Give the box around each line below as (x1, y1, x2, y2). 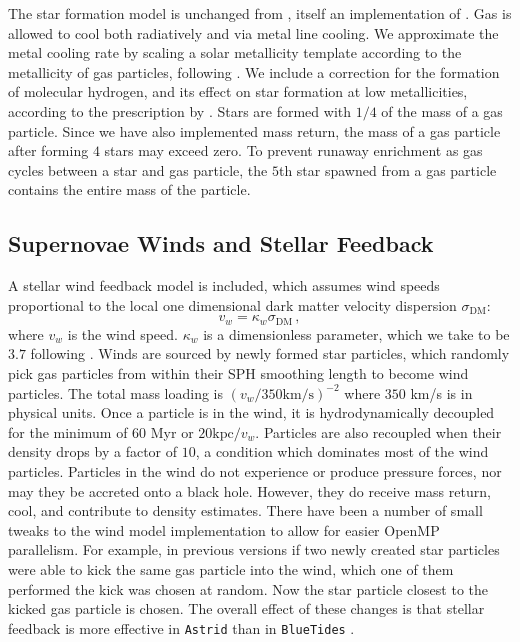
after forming (8, 140, 89, 161)
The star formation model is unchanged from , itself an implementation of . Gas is (8, 3, 512, 23)
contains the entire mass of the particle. (8, 179, 251, 200)
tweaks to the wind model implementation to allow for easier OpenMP (8, 519, 440, 540)
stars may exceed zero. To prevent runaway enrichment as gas (104, 140, 483, 161)
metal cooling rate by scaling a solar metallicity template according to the (8, 42, 462, 63)
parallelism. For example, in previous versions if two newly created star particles (8, 539, 500, 560)
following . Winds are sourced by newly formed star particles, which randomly (30, 343, 510, 364)
